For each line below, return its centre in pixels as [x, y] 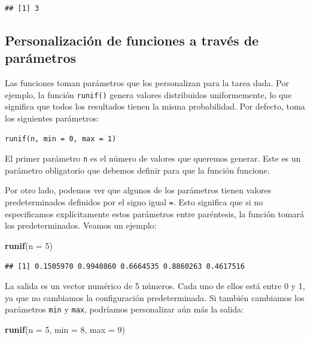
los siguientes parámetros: [52, 118]
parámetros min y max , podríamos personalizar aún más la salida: [124, 309]
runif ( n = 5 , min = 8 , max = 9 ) [65, 329]
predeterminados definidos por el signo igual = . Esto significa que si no [134, 202]
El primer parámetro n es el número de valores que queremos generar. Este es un [153, 158]
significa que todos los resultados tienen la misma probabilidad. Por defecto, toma [155, 106]
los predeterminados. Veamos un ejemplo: [81, 225]
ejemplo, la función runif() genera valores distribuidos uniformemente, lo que [148, 94]
